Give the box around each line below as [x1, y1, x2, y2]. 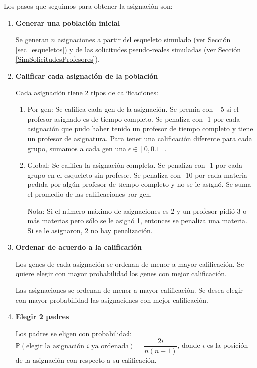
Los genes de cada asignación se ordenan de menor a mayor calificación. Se [15, 258, 244, 269]
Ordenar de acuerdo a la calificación [15, 242, 142, 252]
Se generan [15, 34, 49, 45]
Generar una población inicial [15, 17, 120, 28]
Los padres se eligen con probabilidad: [15, 328, 132, 338]
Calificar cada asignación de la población [15, 70, 158, 81]
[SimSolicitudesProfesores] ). [15, 54, 100, 64]
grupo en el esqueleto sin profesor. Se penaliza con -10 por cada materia [27, 169, 247, 180]
